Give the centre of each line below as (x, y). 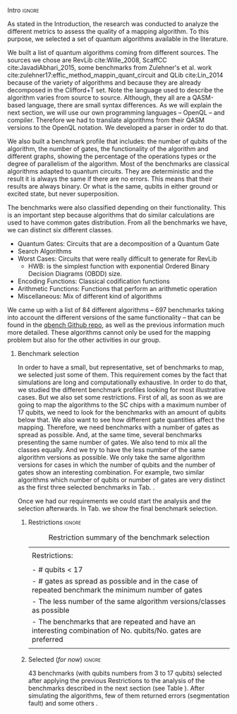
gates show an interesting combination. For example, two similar (111, 472)
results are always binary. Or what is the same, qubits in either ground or (113, 186)
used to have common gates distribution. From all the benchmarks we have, (117, 222)
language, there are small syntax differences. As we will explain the (124, 105)
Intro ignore (23, 10)
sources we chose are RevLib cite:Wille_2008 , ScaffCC (87, 60)
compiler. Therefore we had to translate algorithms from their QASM (106, 120)
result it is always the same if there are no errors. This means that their (110, 179)
